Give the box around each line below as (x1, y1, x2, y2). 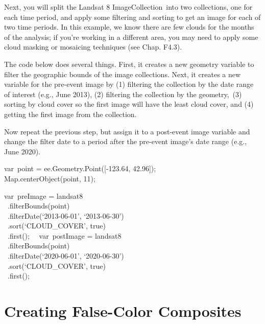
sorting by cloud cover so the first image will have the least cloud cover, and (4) (4, 99, 254, 109)
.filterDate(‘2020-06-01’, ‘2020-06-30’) (7, 250, 124, 261)
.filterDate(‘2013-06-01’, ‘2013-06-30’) (7, 210, 124, 221)
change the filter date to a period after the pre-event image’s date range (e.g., (4, 136, 247, 147)
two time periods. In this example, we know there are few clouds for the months (4, 21, 254, 32)
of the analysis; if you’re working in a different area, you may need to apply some (4, 31, 258, 42)
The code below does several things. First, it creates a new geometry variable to (4, 58, 254, 69)
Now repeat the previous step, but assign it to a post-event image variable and (4, 126, 250, 136)
